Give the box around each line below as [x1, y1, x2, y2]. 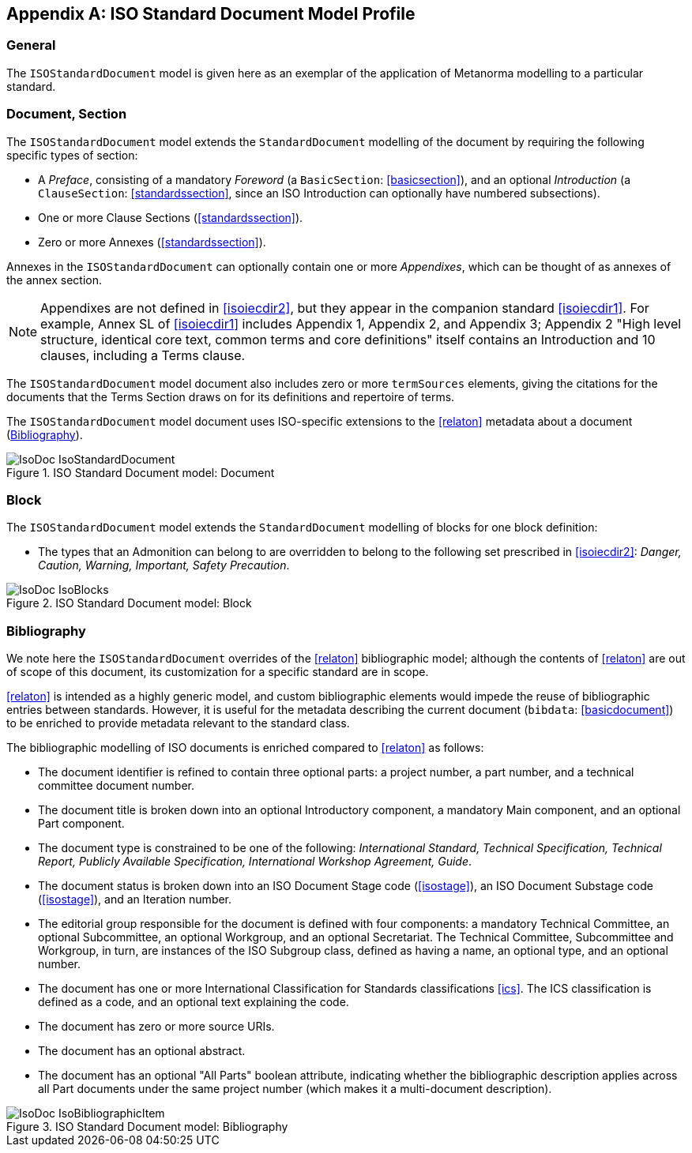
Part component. [38, 817, 125, 831]
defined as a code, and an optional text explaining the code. [38, 995, 349, 1009]
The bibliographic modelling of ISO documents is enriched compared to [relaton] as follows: [6, 741, 484, 755]
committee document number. [38, 779, 195, 793]
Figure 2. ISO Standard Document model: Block [6, 596, 252, 610]
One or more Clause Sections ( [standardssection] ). [38, 210, 303, 224]
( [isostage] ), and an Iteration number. [38, 892, 232, 907]
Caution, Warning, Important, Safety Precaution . [38, 558, 290, 573]
